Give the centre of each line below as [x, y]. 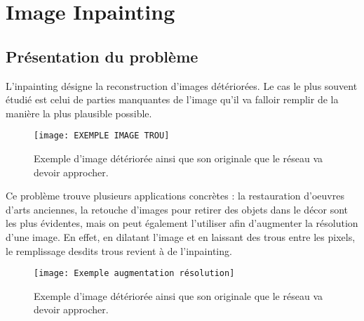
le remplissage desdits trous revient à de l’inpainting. [119, 250]
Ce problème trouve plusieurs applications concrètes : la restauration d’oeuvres [175, 196]
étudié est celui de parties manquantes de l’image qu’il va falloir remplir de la [172, 99]
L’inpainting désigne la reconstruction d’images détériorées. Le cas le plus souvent [182, 85]
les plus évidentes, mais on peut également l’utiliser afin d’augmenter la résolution [182, 223]
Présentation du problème [102, 56]
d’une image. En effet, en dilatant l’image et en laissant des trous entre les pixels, [181, 236]
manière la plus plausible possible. [79, 113]
